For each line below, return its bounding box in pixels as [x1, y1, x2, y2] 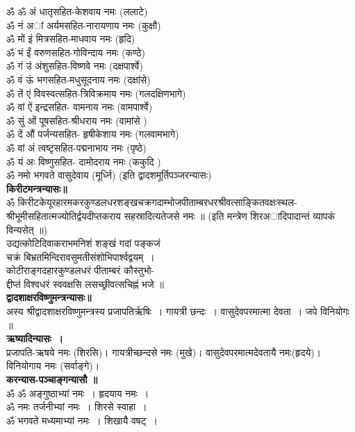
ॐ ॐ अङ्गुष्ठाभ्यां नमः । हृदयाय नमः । [6, 385, 149, 400]
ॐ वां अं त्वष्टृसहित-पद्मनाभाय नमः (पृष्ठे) [6, 140, 147, 154]
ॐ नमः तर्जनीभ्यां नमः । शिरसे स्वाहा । [6, 399, 147, 414]
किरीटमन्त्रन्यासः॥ [6, 181, 67, 195]
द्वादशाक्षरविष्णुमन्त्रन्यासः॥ [6, 290, 92, 305]
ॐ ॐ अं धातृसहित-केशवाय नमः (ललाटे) [6, 4, 148, 18]
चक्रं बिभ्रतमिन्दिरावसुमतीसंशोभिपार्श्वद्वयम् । [6, 249, 155, 264]
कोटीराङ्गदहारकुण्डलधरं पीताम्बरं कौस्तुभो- [6, 263, 155, 278]
